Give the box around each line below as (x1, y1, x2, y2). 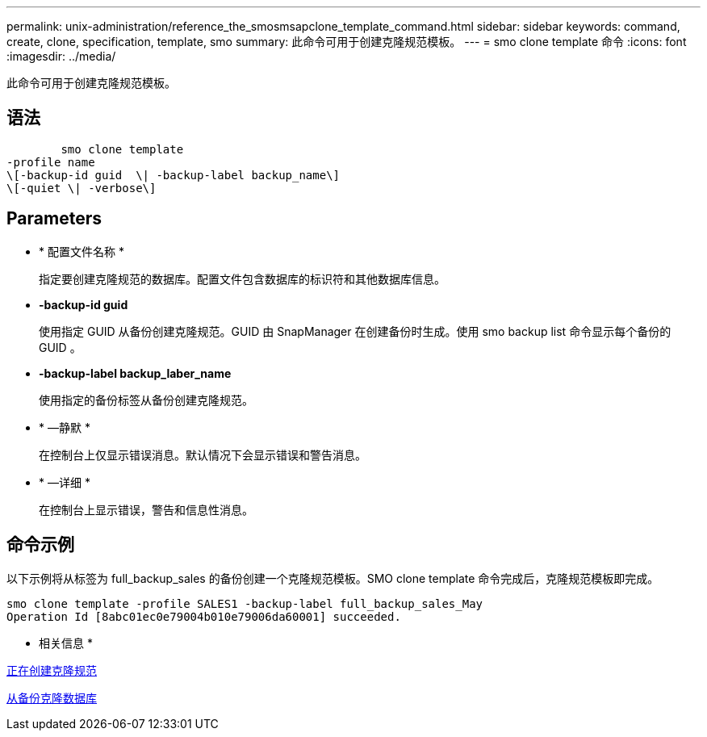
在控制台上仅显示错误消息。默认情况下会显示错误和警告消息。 (39, 447, 366, 462)
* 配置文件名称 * (39, 244, 124, 258)
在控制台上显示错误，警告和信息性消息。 (39, 502, 253, 517)
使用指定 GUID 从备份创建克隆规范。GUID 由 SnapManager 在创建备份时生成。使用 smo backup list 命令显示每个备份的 (39, 324, 671, 338)
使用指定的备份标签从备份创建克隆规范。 (39, 392, 253, 407)
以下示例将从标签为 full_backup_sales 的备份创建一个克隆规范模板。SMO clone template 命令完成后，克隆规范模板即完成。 (6, 571, 659, 585)
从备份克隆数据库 (6, 690, 97, 705)
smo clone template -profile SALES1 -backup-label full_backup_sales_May (6, 597, 483, 610)
